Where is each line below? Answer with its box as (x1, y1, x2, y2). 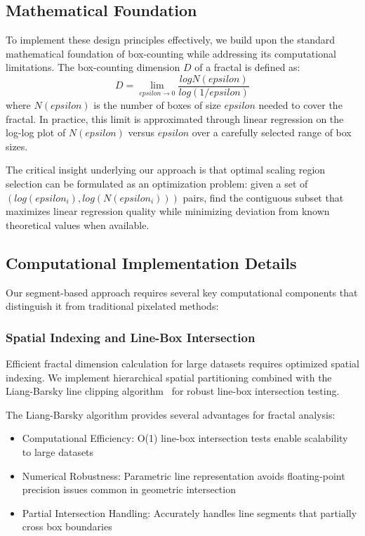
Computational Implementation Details (6, 251, 297, 273)
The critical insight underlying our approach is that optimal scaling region (6, 162, 326, 177)
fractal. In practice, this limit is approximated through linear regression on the (6, 111, 344, 126)
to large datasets (22, 444, 94, 459)
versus (128, 125, 155, 140)
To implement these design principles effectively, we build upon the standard (6, 32, 335, 47)
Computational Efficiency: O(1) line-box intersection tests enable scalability (22, 431, 348, 445)
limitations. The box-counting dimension (6, 60, 180, 74)
